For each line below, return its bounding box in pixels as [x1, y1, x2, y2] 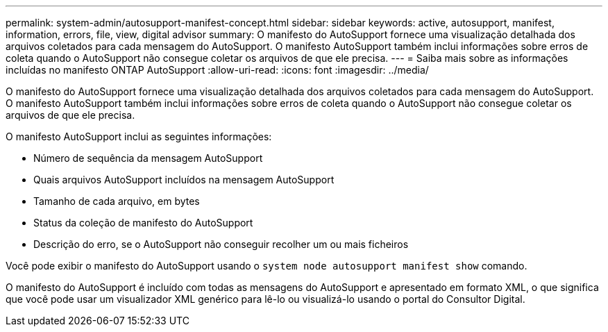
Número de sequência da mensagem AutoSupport [33, 152, 263, 164]
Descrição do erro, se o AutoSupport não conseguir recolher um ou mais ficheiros [33, 238, 409, 250]
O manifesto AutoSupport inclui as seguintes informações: [6, 131, 272, 142]
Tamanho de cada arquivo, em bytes [33, 195, 200, 207]
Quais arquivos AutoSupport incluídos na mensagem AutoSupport [33, 174, 335, 185]
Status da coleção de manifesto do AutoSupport [33, 217, 253, 229]
